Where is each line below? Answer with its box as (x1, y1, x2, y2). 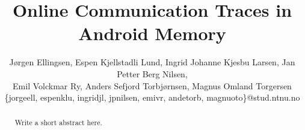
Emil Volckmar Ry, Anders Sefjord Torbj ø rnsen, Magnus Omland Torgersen (13, 79, 292, 92)
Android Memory (78, 21, 226, 46)
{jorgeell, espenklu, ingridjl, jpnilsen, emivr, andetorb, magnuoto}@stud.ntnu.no (4, 91, 300, 104)
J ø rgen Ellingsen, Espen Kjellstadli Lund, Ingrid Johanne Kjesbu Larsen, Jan (9, 56, 295, 68)
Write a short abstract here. (14, 117, 102, 128)
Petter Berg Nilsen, (117, 67, 188, 80)
